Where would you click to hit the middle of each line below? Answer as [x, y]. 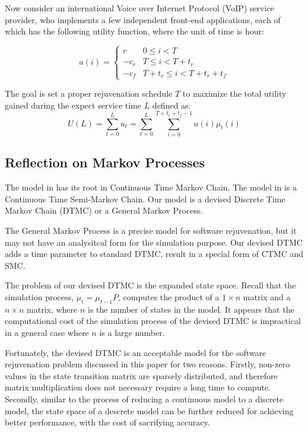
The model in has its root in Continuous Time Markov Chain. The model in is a [151, 187]
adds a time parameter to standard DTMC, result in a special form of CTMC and [154, 254]
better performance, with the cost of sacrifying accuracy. [107, 422]
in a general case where [47, 332]
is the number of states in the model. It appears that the [191, 309]
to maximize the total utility [234, 93]
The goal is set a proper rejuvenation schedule [89, 93]
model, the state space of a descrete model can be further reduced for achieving [149, 410]
